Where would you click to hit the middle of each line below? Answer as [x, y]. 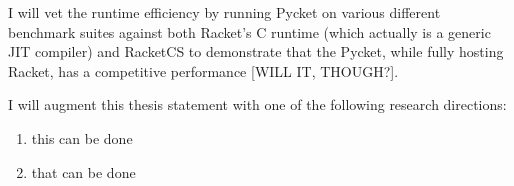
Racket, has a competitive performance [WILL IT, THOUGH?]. [203, 70]
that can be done [83, 171]
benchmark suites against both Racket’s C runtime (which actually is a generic [249, 31]
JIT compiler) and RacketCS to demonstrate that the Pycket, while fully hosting [256, 51]
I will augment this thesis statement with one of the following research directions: [257, 104]
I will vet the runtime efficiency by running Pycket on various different [224, 12]
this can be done [82, 137]
